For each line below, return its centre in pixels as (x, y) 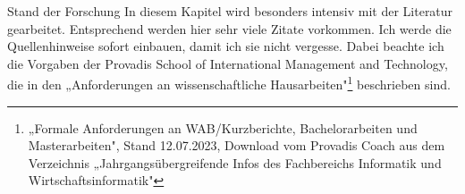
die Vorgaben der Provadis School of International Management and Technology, (228, 63)
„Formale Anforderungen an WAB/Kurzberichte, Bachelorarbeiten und (223, 127)
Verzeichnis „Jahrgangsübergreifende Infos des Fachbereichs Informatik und (235, 162)
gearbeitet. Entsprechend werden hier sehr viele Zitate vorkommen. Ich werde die (229, 28)
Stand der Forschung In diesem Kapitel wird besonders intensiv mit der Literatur (230, 11)
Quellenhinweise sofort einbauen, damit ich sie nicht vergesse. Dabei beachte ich (226, 46)
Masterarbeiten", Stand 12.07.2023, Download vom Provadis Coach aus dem (237, 145)
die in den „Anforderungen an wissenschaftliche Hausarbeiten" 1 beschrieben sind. (229, 83)
